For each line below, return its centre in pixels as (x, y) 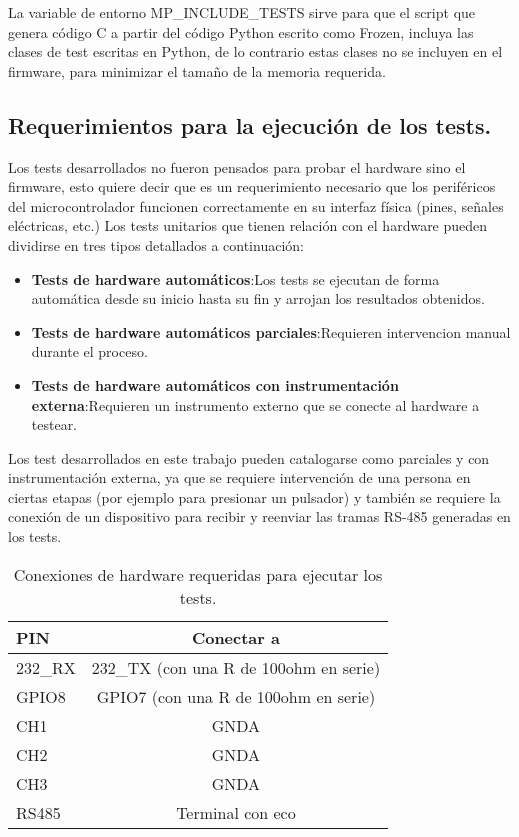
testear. (54, 424)
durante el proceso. (89, 351)
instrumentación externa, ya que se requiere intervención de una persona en (239, 477)
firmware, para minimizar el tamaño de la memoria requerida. (197, 70)
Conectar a (235, 637)
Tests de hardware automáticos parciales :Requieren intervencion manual (271, 331)
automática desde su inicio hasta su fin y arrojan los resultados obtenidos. (258, 298)
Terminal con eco (236, 812)
